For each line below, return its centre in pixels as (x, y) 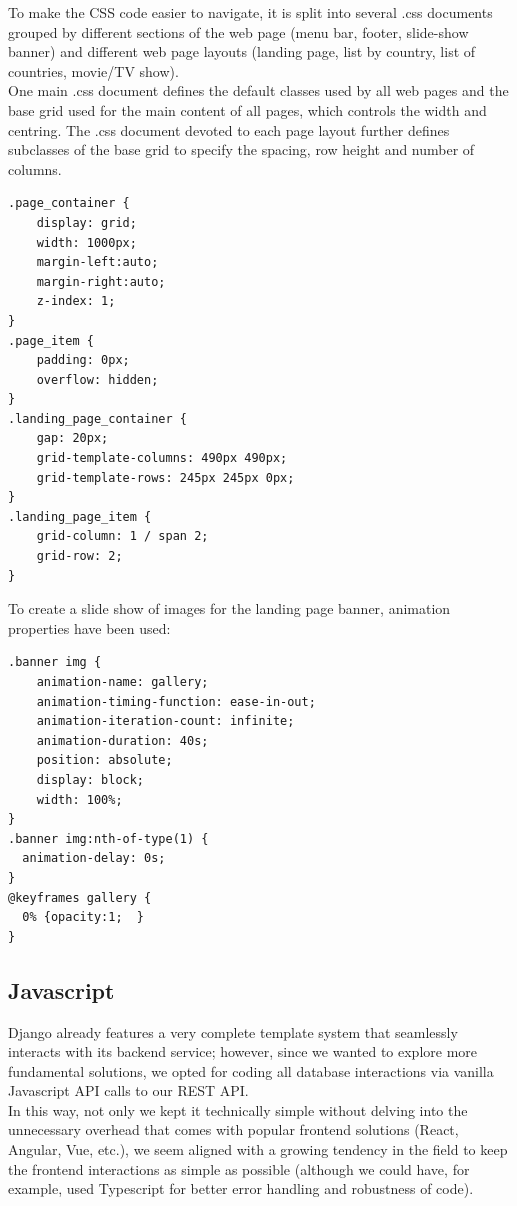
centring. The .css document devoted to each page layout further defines (229, 129)
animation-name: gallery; (122, 682)
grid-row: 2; (79, 556)
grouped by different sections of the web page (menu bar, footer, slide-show (238, 31)
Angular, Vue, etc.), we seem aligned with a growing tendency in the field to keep (258, 1149)
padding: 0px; (83, 360)
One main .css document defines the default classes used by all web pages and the (258, 90)
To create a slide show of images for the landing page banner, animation (229, 608)
